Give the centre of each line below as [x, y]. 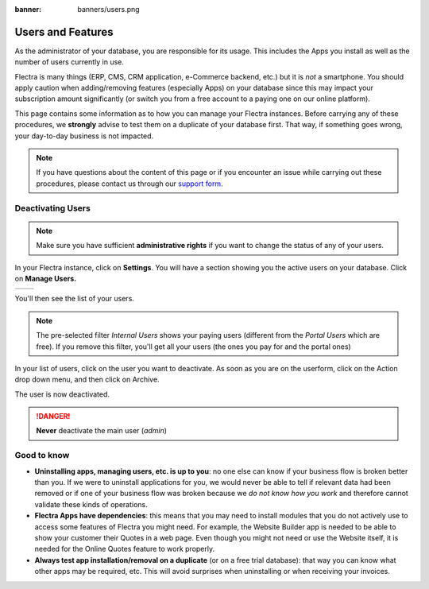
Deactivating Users [52, 208]
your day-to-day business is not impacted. [84, 136]
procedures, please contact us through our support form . [129, 184]
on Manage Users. [46, 278]
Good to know [42, 455]
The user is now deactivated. [62, 394]
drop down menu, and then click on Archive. [87, 380]
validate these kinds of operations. [91, 504]
